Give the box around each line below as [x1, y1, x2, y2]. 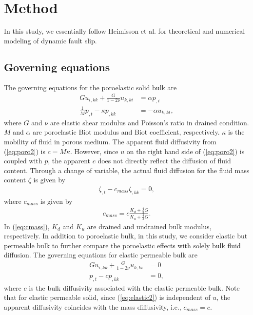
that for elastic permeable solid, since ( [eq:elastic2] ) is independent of [4, 292, 211, 302]
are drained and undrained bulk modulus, [87, 221, 212, 231]
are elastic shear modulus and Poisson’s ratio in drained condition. [50, 117, 249, 127]
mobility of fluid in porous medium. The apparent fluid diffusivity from [4, 136, 216, 146]
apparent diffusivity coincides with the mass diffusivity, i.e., [4, 301, 181, 312]
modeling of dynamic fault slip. [4, 35, 97, 45]
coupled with [4, 156, 42, 166]
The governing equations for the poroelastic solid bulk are [4, 82, 177, 92]
